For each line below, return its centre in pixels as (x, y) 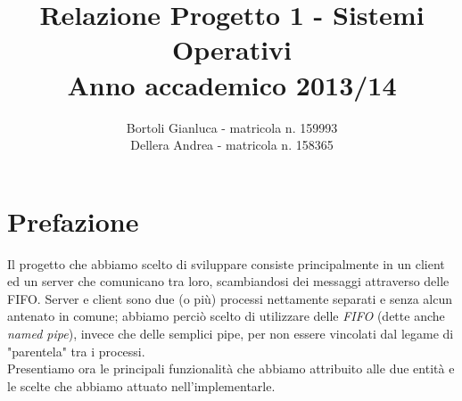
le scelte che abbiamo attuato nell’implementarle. (141, 385)
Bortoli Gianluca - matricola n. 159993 (232, 127)
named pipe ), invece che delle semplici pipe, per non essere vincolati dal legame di (231, 333)
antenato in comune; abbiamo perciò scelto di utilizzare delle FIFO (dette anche (226, 316)
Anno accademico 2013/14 (232, 84)
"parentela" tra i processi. (76, 351)
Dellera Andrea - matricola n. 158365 (232, 145)
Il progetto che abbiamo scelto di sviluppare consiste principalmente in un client (226, 263)
